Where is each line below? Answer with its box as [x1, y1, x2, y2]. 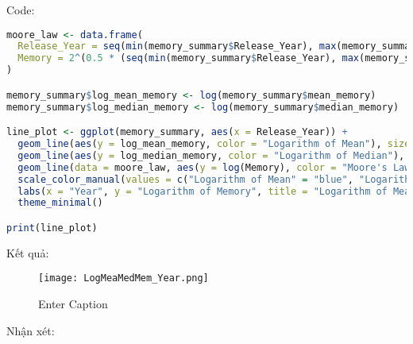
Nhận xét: [6, 322, 55, 338]
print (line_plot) [6, 222, 98, 234]
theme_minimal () [17, 197, 103, 209]
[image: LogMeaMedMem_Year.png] [38, 272, 209, 284]
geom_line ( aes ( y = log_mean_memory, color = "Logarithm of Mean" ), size [17, 138, 411, 150]
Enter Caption [38, 296, 108, 312]
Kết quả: [6, 244, 49, 261]
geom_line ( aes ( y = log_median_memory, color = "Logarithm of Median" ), [17, 149, 405, 161]
